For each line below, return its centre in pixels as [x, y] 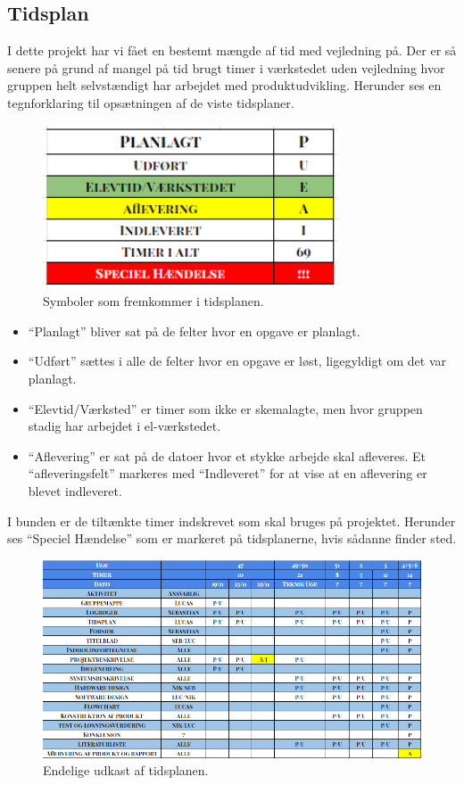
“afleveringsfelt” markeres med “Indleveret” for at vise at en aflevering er [228, 473]
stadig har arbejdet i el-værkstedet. [124, 426]
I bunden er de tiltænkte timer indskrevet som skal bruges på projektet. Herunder [232, 521]
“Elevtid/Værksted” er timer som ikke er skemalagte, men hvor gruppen [225, 408]
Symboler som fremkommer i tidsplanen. [153, 301]
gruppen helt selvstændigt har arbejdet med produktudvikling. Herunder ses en [224, 85]
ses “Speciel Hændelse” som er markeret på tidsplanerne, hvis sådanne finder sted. [232, 538]
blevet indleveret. [75, 490]
